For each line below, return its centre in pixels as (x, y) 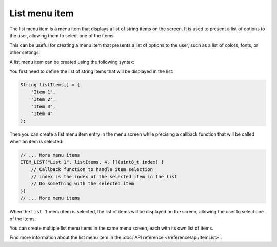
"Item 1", (43, 92)
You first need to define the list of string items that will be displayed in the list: (92, 71)
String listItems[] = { (50, 85)
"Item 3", (43, 106)
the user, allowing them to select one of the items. (62, 35)
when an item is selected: (36, 141)
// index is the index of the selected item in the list (104, 176)
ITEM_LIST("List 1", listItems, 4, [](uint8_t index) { (92, 162)
